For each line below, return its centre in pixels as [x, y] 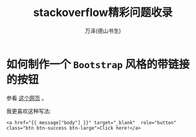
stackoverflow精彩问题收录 [103, 13]
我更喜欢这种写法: [29, 111]
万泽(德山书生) [103, 31]
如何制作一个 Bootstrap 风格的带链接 [98, 64]
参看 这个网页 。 [27, 98]
